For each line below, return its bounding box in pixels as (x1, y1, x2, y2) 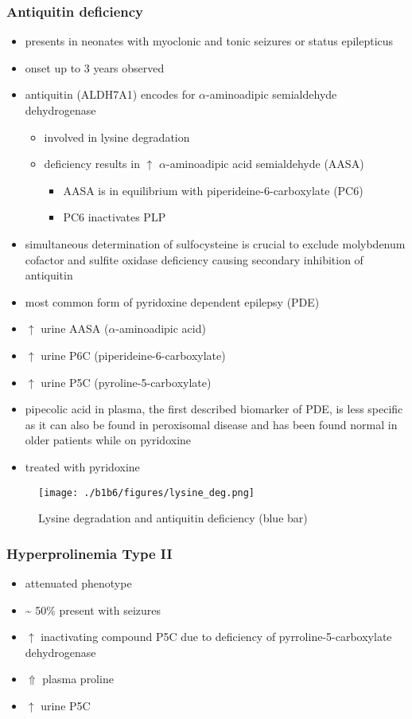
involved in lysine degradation (44, 128, 190, 145)
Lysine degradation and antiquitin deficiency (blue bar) (38, 510, 308, 526)
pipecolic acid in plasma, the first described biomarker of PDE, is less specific (25, 401, 403, 417)
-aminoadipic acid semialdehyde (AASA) (166, 155, 364, 172)
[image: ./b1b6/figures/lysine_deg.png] (38, 486, 255, 498)
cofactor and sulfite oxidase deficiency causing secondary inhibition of (25, 251, 363, 268)
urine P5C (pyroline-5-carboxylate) (41, 373, 212, 390)
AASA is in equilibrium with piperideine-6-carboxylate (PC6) (63, 182, 363, 198)
